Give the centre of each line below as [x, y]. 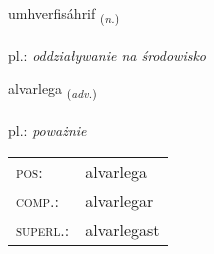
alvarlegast [122, 229]
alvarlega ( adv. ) [52, 90]
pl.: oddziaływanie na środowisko [107, 54]
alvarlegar [119, 200]
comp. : [37, 200]
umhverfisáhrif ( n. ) [64, 14]
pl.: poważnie [47, 130]
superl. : [43, 229]
